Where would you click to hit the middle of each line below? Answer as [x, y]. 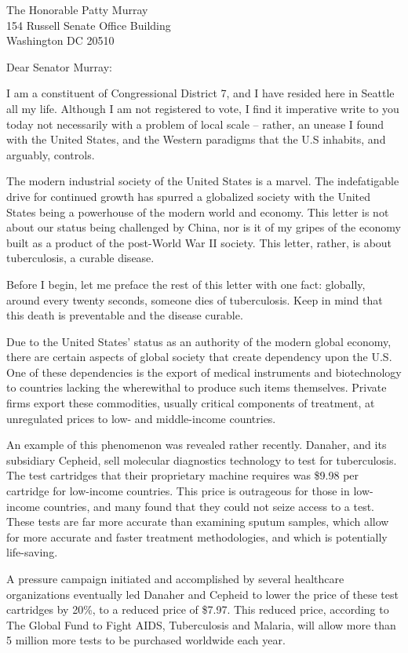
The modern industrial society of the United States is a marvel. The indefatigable [203, 181]
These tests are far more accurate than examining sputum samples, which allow [198, 522]
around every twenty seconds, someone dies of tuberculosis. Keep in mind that [195, 299]
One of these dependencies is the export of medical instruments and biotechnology [204, 372]
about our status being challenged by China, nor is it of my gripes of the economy [204, 227]
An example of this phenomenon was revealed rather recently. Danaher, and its [197, 445]
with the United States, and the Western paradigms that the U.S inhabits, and [196, 139]
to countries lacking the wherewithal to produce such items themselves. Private [197, 387]
